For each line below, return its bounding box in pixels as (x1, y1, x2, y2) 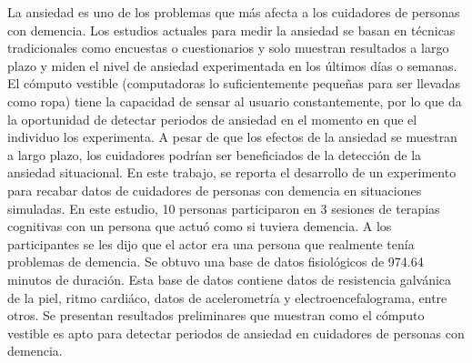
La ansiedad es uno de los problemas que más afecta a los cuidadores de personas (7, 3, 460, 21)
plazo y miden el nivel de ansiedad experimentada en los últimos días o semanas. (7, 55, 457, 75)
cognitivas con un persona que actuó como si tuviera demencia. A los (7, 217, 392, 236)
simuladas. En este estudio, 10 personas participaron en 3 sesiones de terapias (7, 198, 440, 217)
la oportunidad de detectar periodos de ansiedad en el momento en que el (7, 109, 417, 128)
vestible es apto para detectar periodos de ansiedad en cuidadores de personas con (7, 323, 465, 342)
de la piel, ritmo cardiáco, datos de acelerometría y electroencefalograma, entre (7, 287, 447, 307)
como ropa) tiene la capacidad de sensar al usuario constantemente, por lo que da (7, 91, 462, 110)
